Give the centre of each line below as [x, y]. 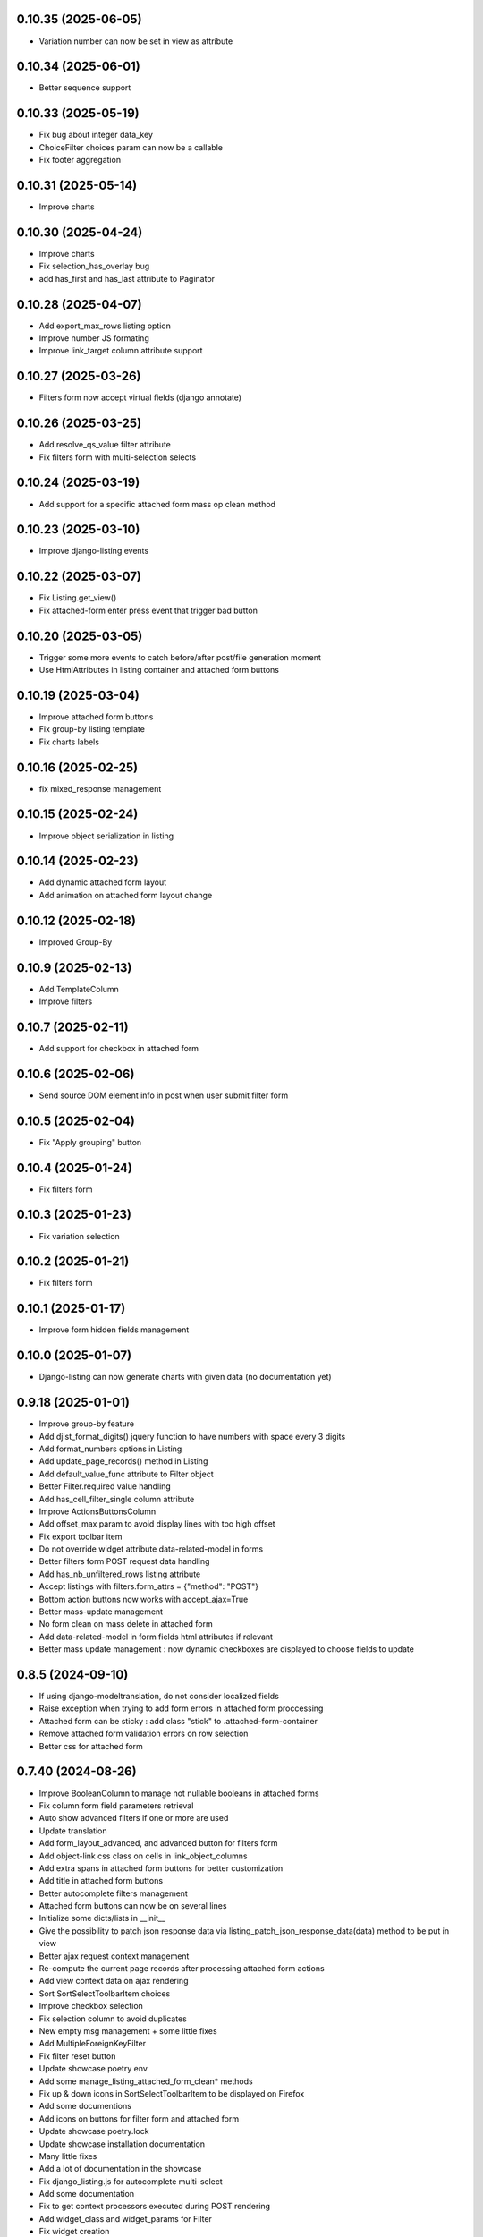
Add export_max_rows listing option [105, 326]
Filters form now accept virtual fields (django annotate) [140, 397]
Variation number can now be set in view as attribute [136, 41]
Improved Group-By [76, 942]
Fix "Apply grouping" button [90, 1142]
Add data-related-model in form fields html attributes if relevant [156, 1637]
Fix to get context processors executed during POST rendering [155, 2207]
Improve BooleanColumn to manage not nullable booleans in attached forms [179, 1793]
